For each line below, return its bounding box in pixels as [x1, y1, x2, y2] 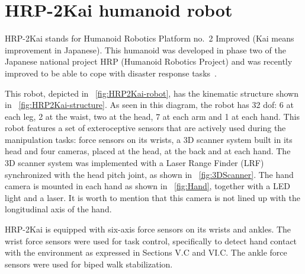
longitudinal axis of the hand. [5, 203, 112, 215]
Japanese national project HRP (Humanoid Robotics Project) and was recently [5, 55, 293, 68]
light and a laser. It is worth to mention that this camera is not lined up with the [5, 191, 300, 203]
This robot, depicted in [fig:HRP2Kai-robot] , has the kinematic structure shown [5, 87, 298, 99]
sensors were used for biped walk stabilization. [5, 257, 173, 270]
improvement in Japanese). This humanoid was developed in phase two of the [5, 43, 286, 56]
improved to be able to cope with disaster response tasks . [5, 66, 217, 79]
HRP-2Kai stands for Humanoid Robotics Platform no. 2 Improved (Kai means [5, 32, 294, 44]
